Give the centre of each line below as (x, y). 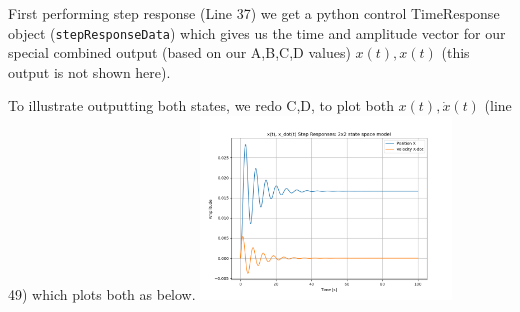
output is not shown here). (89, 71)
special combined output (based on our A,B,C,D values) (179, 52)
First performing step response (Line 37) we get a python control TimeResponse (254, 13)
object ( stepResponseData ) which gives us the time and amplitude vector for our (257, 32)
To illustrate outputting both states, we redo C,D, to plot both (201, 105)
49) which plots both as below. (102, 294)
